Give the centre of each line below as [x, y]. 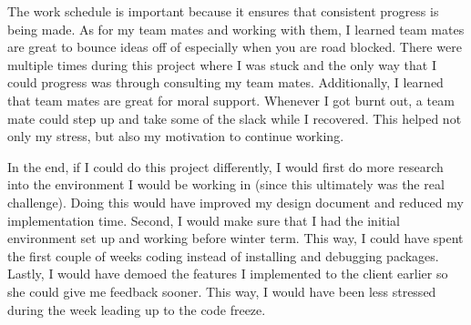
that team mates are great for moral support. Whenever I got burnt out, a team [231, 100]
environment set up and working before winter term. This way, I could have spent [235, 238]
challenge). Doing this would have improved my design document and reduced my [235, 202]
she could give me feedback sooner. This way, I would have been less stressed [222, 291]
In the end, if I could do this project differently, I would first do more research [225, 166]
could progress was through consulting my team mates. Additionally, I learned [225, 82]
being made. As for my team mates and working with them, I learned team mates [236, 29]
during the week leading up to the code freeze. [137, 309]
